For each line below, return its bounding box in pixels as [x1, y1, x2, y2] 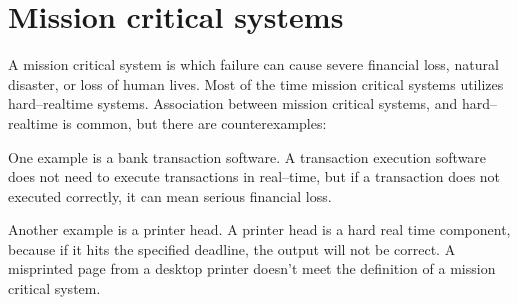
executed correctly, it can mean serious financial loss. [8, 185, 332, 206]
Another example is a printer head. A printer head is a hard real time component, [8, 219, 511, 240]
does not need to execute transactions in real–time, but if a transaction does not [8, 166, 501, 187]
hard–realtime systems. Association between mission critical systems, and [8, 93, 458, 114]
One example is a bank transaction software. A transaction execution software [8, 146, 487, 167]
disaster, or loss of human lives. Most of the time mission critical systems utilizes [8, 73, 504, 94]
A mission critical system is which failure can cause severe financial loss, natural [8, 54, 499, 75]
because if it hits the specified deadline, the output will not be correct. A [8, 238, 456, 259]
